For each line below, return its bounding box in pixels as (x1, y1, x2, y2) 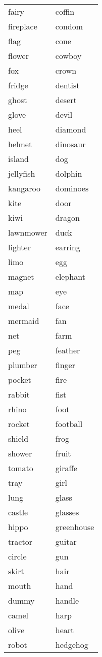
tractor (8, 536, 33, 547)
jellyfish (8, 168, 35, 179)
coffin (55, 6, 75, 17)
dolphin (55, 168, 82, 179)
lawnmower (8, 226, 47, 238)
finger (55, 359, 75, 371)
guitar (55, 536, 77, 547)
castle (8, 506, 28, 518)
